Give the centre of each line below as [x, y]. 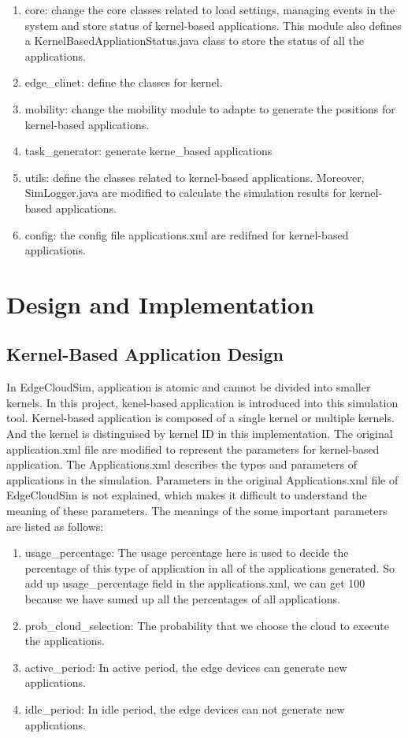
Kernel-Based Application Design [145, 354]
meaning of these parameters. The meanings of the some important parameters [197, 511]
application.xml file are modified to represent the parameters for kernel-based [193, 449]
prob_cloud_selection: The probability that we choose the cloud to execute [207, 625]
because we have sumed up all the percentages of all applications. [182, 599]
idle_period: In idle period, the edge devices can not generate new [185, 708]
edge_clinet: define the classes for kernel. [124, 82]
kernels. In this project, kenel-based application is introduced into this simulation [202, 402]
